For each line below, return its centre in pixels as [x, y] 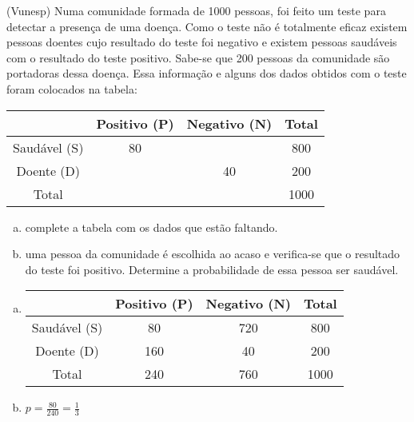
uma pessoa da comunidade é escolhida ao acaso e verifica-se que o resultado [213, 254]
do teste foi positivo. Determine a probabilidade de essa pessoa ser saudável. [212, 269]
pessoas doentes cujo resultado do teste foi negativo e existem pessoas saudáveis [202, 42]
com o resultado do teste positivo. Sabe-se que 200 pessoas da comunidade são [198, 57]
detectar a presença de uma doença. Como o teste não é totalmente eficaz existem [207, 26]
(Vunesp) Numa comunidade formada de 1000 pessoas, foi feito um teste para [196, 10]
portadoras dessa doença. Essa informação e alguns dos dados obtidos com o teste [207, 73]
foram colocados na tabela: [72, 88]
